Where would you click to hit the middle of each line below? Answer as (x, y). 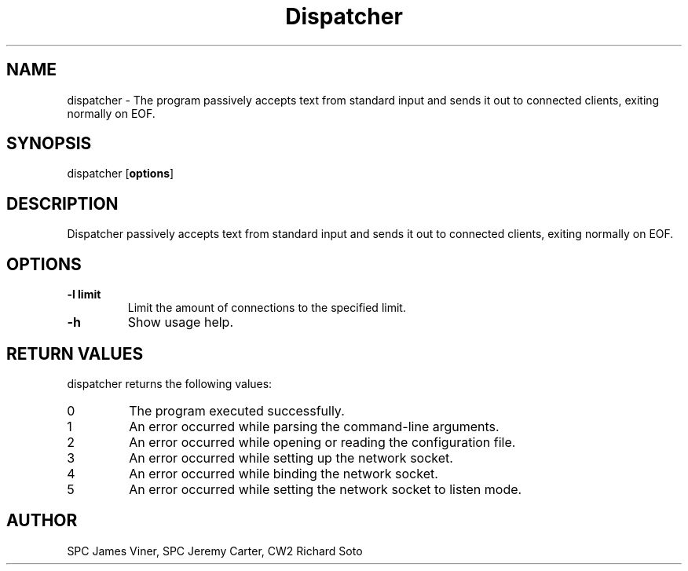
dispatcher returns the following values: (170, 383)
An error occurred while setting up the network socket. (291, 458)
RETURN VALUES (75, 353)
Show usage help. (181, 322)
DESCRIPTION (62, 203)
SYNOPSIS (49, 144)
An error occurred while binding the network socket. (284, 473)
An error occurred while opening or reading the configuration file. (322, 442)
